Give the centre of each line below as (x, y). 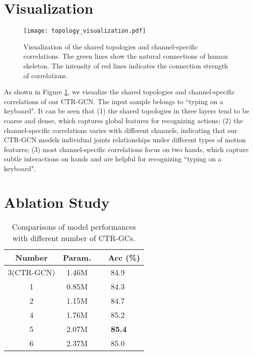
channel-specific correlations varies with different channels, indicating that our (121, 130)
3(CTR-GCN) (32, 272)
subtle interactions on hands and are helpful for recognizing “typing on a (113, 159)
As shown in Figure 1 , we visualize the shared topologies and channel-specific (119, 92)
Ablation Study (57, 202)
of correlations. (46, 75)
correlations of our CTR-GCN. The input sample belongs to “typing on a (114, 101)
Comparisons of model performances (74, 226)
